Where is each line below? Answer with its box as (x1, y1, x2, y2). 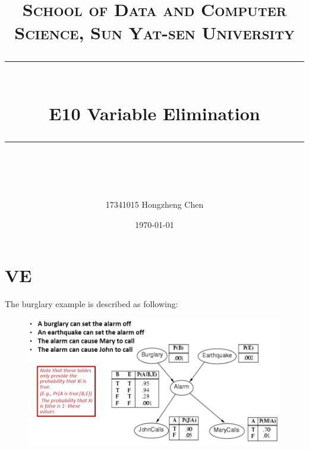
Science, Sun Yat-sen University (14, 20, 295, 45)
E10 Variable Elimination (49, 101, 260, 125)
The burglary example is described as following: (5, 298, 178, 310)
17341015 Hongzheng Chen (105, 198, 204, 211)
